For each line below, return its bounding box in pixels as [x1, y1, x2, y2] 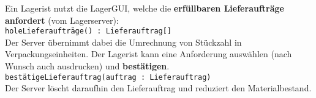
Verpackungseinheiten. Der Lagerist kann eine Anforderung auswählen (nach [5, 47, 292, 60]
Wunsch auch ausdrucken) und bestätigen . [5, 60, 170, 72]
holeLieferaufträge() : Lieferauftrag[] [5, 27, 172, 36]
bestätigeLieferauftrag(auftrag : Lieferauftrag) [5, 72, 211, 82]
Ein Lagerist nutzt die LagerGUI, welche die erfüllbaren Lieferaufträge [5, 2, 284, 14]
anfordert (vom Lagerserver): [5, 13, 119, 26]
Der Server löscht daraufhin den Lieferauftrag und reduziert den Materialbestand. [5, 82, 312, 94]
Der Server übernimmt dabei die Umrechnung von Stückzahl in [5, 35, 242, 48]
